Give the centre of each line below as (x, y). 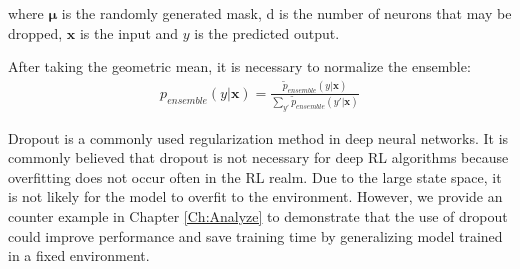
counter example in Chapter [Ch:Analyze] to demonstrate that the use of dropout (258, 215)
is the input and (129, 32)
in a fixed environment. (79, 255)
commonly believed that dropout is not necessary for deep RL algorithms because (258, 157)
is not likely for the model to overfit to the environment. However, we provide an (255, 196)
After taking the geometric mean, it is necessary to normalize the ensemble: (239, 66)
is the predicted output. (267, 32)
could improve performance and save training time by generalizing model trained (255, 235)
